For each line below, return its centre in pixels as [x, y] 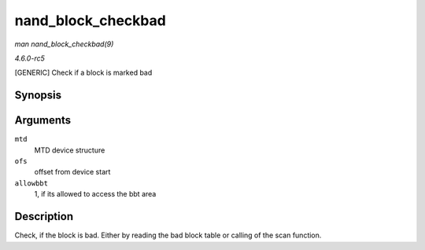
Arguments [43, 121]
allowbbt [31, 183]
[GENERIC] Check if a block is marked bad [83, 73]
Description [44, 217]
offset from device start [72, 172]
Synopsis [38, 96]
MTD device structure [70, 150]
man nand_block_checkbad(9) [64, 44]
